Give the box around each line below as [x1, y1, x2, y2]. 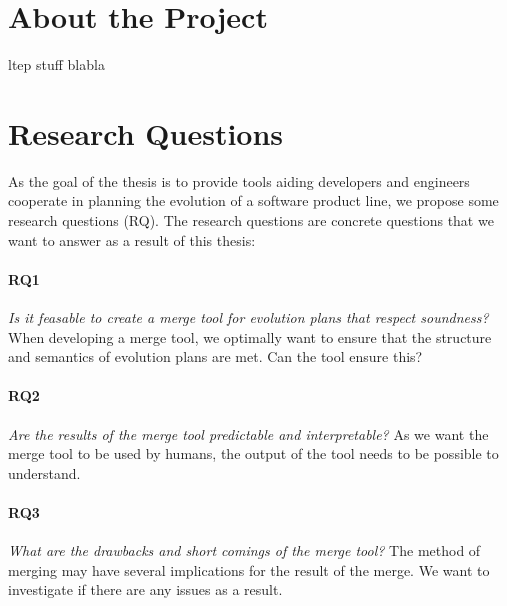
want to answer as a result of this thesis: [8, 229, 256, 250]
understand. [8, 462, 81, 483]
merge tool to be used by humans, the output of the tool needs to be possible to [8, 443, 499, 464]
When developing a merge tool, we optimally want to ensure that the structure [8, 326, 492, 347]
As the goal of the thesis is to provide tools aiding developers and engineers [8, 170, 470, 191]
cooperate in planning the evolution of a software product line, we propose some [8, 190, 499, 211]
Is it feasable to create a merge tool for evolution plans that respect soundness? [8, 307, 489, 328]
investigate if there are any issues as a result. [8, 579, 283, 600]
